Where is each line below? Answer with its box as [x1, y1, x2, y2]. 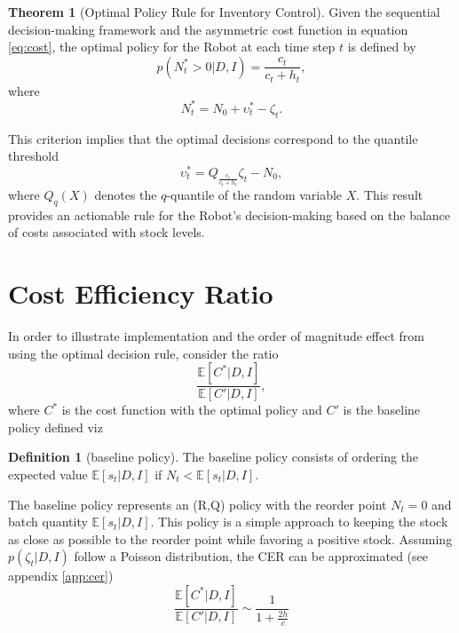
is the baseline [343, 400, 421, 419]
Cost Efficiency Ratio [8, 275, 273, 312]
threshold [8, 146, 59, 165]
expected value [8, 464, 88, 483]
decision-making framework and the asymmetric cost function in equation [8, 20, 408, 38]
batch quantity [8, 512, 88, 531]
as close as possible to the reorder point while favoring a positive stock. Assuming [8, 529, 453, 548]
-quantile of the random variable [166, 185, 343, 203]
